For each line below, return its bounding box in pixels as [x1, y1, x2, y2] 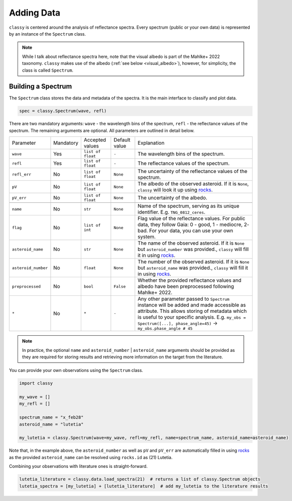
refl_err [12, 172, 32, 177]
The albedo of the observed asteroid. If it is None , [137, 180, 249, 187]
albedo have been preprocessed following [137, 283, 235, 290]
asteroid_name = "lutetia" [19, 422, 84, 427]
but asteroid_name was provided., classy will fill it [137, 265, 248, 271]
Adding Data [9, 7, 61, 18]
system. [137, 233, 156, 240]
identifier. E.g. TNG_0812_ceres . [137, 209, 205, 215]
